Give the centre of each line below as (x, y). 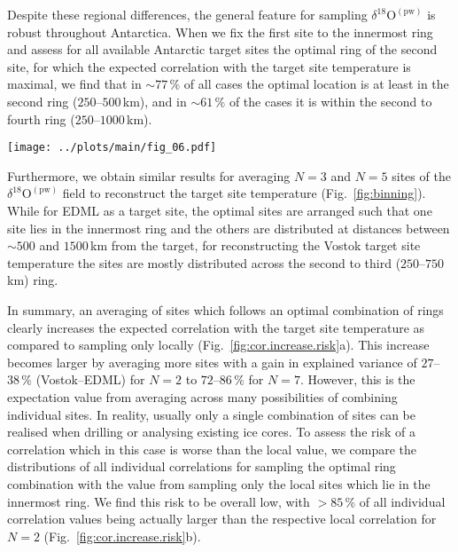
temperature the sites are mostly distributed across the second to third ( (204, 262)
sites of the (421, 175)
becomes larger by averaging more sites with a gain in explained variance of (212, 362)
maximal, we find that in (74, 84)
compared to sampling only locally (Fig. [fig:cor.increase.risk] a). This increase (218, 345)
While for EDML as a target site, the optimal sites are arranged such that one (220, 210)
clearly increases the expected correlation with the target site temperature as (216, 327)
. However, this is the (357, 379)
